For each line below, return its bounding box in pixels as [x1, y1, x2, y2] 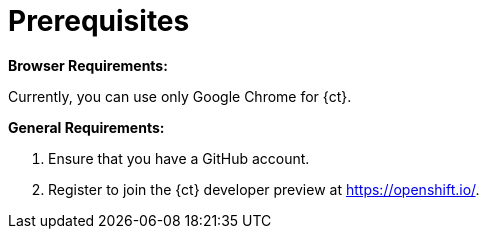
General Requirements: [8, 118, 165, 136]
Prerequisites [8, 4, 190, 38]
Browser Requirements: [8, 56, 168, 74]
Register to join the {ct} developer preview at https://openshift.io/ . [48, 180, 480, 198]
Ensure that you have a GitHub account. [48, 149, 310, 167]
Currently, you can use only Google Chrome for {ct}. [8, 87, 352, 105]
